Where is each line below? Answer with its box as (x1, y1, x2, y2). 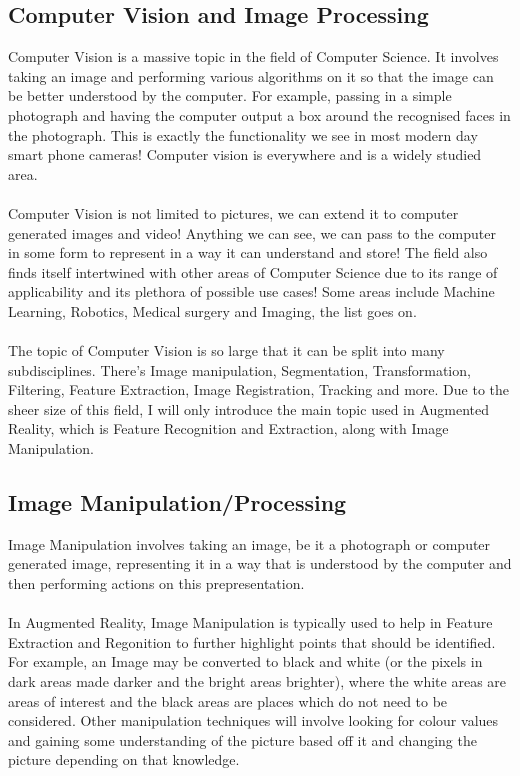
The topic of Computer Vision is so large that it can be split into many (8, 340, 445, 361)
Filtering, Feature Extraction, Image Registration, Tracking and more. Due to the (8, 379, 510, 400)
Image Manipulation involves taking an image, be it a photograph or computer (8, 533, 491, 554)
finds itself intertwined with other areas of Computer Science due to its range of (8, 261, 498, 282)
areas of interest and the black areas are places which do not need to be (8, 690, 448, 711)
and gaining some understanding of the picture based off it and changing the (8, 729, 477, 750)
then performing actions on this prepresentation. (8, 573, 305, 594)
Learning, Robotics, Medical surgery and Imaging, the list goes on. (8, 300, 417, 321)
